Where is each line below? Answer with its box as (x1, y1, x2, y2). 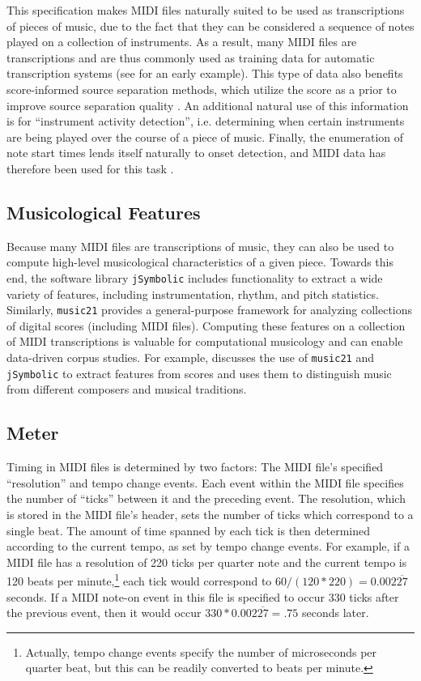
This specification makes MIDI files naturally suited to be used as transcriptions (6, 2, 405, 18)
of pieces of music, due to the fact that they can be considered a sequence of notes (6, 17, 415, 34)
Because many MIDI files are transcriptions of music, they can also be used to (6, 237, 394, 254)
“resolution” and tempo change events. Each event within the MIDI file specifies (6, 474, 404, 491)
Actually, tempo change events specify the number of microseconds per (25, 643, 377, 660)
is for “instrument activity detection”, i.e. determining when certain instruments (6, 113, 405, 130)
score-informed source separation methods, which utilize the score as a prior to (6, 80, 397, 97)
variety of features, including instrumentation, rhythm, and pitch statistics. (6, 285, 379, 302)
